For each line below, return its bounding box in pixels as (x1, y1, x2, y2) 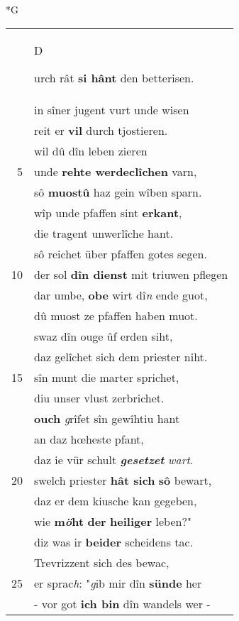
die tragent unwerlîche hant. (34, 224, 174, 241)
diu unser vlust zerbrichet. (34, 389, 165, 406)
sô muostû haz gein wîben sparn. (34, 183, 202, 200)
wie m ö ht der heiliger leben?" (34, 512, 191, 529)
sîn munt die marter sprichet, (34, 368, 179, 385)
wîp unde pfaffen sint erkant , (34, 204, 182, 221)
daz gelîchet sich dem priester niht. (34, 348, 208, 365)
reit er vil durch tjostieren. (34, 121, 168, 138)
